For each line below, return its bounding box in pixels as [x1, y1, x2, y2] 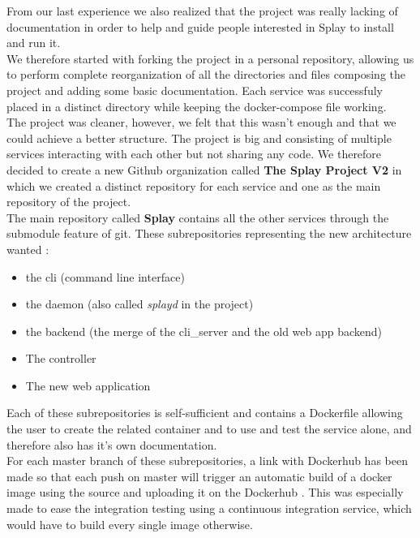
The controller [25, 350, 96, 367]
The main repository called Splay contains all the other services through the [6, 209, 389, 226]
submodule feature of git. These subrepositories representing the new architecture [6, 225, 412, 242]
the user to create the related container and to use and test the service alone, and [6, 420, 412, 437]
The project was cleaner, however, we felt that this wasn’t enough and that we [6, 114, 396, 131]
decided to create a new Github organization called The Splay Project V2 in [6, 161, 402, 178]
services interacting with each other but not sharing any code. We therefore [6, 145, 382, 162]
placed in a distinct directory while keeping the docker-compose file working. [6, 97, 387, 114]
